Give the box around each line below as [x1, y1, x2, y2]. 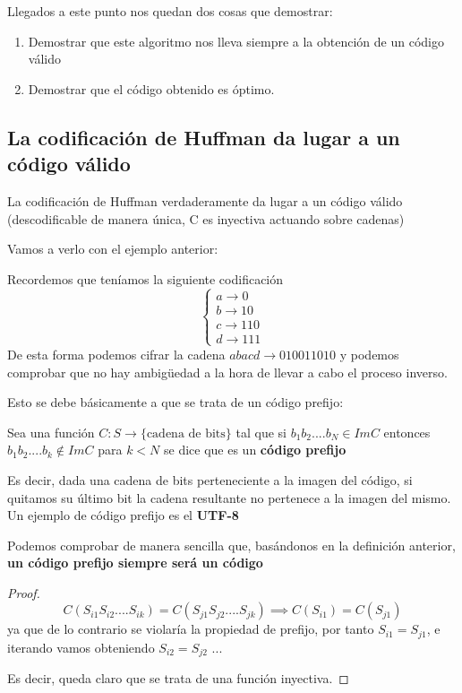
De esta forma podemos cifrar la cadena [7, 344, 226, 363]
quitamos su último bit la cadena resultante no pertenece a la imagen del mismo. [7, 488, 451, 507]
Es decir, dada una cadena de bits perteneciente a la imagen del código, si [7, 470, 413, 489]
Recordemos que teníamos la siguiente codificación [7, 269, 284, 288]
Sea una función [7, 422, 95, 441]
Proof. [7, 583, 40, 602]
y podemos [339, 344, 399, 363]
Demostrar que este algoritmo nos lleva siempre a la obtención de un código [28, 31, 444, 50]
